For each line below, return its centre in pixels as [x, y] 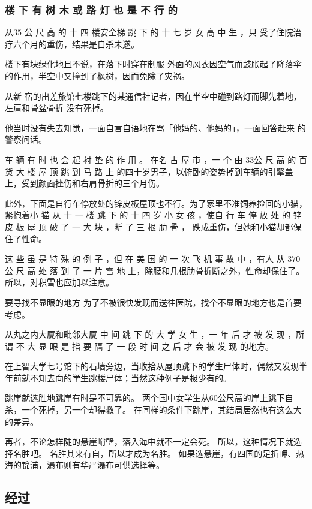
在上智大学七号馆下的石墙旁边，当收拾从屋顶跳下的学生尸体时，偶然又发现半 [156, 366]
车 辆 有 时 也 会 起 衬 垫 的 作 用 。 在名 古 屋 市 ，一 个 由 [124, 159]
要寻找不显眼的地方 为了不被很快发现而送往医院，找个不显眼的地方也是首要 [153, 302]
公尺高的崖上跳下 [251, 398]
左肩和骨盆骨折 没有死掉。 [57, 108]
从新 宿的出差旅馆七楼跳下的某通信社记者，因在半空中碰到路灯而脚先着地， [153, 96]
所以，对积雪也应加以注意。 [59, 282]
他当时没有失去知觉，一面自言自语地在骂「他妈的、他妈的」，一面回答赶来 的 [155, 127]
